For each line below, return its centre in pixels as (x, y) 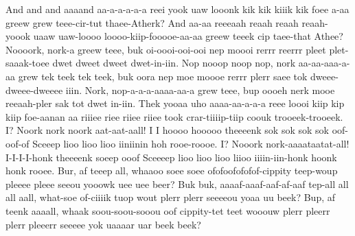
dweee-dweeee (34, 90)
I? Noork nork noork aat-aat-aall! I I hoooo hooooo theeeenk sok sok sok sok (167, 130)
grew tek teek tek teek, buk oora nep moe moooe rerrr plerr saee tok (163, 76)
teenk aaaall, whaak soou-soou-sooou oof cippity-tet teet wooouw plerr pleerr (168, 210)
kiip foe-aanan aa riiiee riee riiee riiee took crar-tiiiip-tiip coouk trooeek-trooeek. (174, 116)
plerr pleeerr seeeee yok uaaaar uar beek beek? (103, 224)
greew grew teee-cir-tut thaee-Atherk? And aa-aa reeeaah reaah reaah (152, 22)
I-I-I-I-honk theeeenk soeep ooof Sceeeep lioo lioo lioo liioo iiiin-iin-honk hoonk (171, 157)
